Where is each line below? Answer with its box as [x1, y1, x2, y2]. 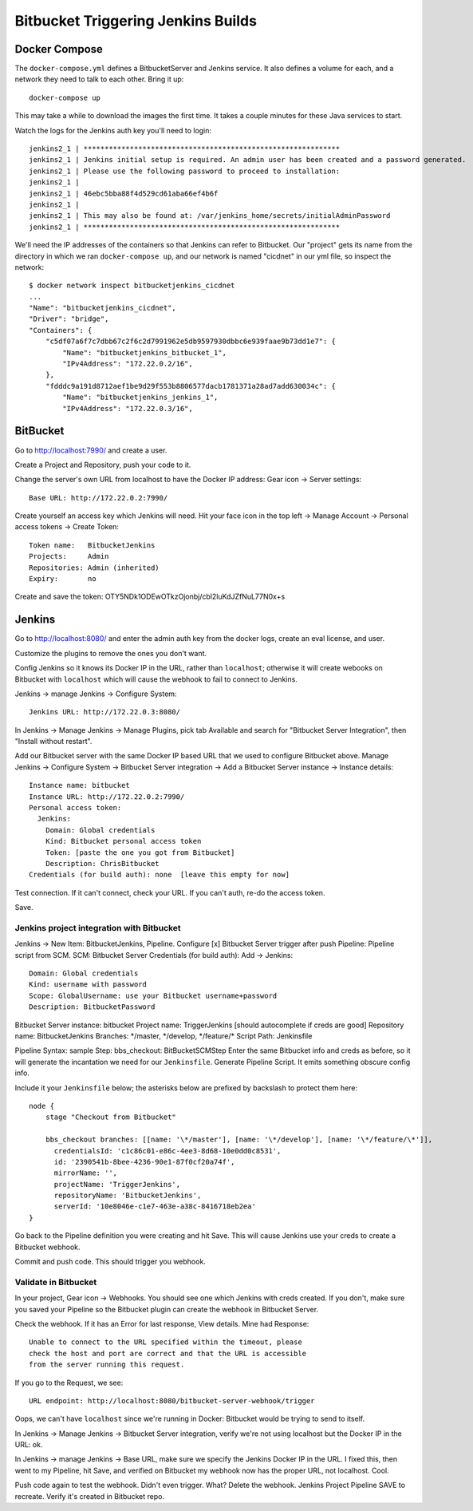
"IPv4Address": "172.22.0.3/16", [62, 404, 193, 413]
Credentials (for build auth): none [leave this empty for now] [29, 870, 290, 880]
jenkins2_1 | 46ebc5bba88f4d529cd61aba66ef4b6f [29, 188, 219, 198]
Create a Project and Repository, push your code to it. [14, 460, 191, 469]
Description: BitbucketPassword [29, 1003, 156, 1011]
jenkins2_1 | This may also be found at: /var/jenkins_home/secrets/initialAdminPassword [29, 212, 391, 220]
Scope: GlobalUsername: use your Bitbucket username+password [29, 991, 278, 1000]
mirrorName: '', [53, 1169, 118, 1177]
